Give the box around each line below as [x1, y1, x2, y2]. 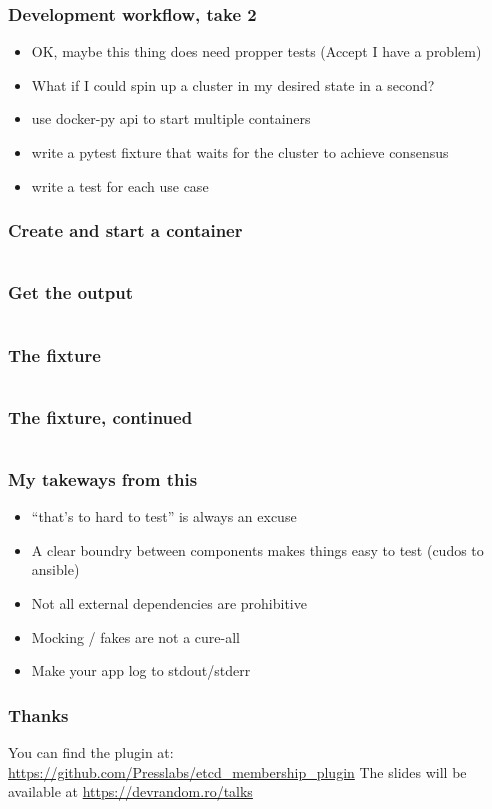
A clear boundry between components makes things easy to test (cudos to [31, 539, 484, 560]
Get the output [8, 280, 134, 305]
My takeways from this [8, 466, 198, 491]
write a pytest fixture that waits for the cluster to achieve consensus [31, 142, 449, 162]
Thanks [8, 702, 69, 727]
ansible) [31, 559, 80, 580]
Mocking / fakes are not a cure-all [31, 626, 240, 647]
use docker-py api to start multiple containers [31, 108, 311, 129]
